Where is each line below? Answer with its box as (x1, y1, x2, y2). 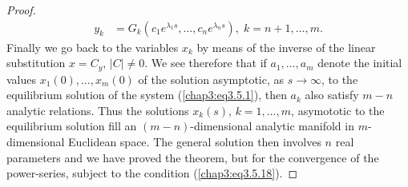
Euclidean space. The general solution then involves (68, 133, 321, 150)
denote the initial (317, 54, 402, 71)
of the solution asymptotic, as (138, 70, 285, 87)
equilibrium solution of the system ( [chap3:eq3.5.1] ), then (6, 86, 287, 103)
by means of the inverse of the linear (196, 38, 376, 55)
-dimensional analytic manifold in (190, 117, 354, 134)
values (6, 70, 37, 87)
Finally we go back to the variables (6, 38, 179, 55)
